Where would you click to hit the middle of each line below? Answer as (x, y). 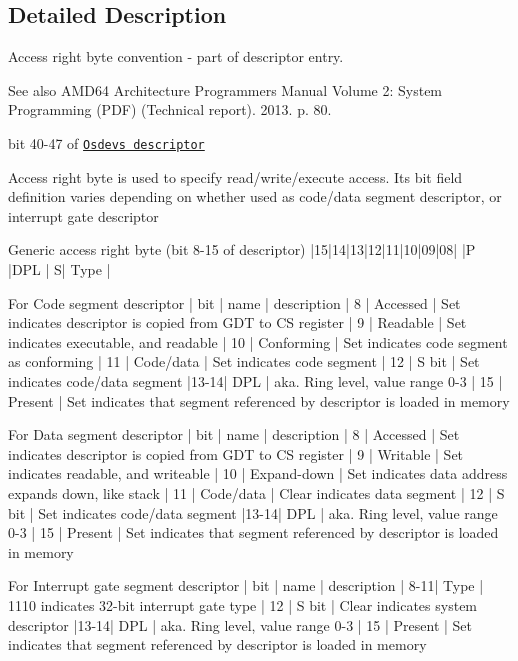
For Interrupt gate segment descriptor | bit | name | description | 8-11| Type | (246, 585)
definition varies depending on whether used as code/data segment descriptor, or (255, 196)
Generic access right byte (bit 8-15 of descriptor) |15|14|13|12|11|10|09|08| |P (242, 249)
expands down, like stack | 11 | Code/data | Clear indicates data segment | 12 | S (256, 492)
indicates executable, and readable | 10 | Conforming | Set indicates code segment (258, 341)
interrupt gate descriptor (83, 215)
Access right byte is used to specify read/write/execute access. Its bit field (235, 176)
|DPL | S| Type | (59, 269)
